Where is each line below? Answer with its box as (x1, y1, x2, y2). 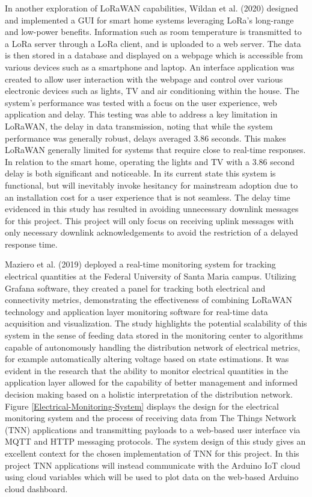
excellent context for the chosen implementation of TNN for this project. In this (5, 446, 299, 459)
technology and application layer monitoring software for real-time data (5, 305, 268, 317)
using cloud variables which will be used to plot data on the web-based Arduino (5, 470, 299, 483)
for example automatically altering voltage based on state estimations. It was (5, 352, 289, 365)
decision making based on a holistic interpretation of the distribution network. (5, 388, 293, 400)
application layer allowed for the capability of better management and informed (5, 376, 298, 389)
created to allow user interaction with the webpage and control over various (5, 72, 283, 85)
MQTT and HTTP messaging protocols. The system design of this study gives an (5, 435, 306, 448)
